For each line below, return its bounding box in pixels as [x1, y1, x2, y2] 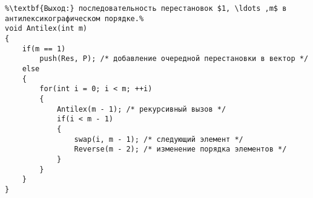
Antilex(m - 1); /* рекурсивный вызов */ [56, 104, 226, 113]
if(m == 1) [22, 44, 66, 53]
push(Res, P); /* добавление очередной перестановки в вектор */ [39, 54, 309, 63]
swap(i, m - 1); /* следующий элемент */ [74, 135, 243, 144]
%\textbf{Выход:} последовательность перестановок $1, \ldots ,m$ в [5, 4, 287, 13]
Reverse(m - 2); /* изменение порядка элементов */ [74, 145, 287, 154]
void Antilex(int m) [5, 24, 88, 33]
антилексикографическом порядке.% [5, 14, 144, 23]
